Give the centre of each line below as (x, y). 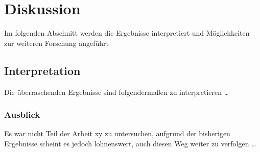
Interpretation (42, 70)
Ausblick (22, 115)
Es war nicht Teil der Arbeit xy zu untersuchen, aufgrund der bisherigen (117, 133)
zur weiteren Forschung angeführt (57, 43)
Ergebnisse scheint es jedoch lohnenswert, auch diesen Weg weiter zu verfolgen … (130, 143)
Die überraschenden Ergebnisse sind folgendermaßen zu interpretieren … (117, 92)
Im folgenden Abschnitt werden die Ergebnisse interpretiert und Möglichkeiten (127, 33)
